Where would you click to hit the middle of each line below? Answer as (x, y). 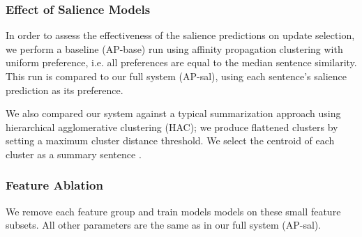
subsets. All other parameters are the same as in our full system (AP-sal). (164, 225)
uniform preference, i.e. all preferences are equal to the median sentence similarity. (181, 62)
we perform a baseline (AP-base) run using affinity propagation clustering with (174, 48)
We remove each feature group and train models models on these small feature (173, 211)
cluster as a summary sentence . (74, 154)
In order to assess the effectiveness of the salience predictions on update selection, (180, 35)
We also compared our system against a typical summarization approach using (173, 113)
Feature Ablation (54, 185)
